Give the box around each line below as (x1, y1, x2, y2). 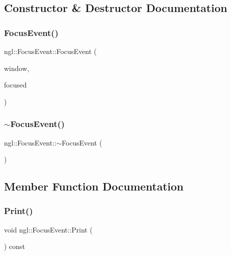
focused (4, 79, 27, 90)
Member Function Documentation (4, 178, 184, 194)
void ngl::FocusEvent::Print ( (4, 224, 92, 234)
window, (4, 62, 29, 73)
